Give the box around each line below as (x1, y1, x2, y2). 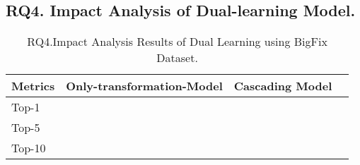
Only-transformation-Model (66, 78, 223, 94)
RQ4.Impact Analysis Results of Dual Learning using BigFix (27, 33, 327, 50)
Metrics (11, 78, 55, 94)
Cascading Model (233, 78, 332, 94)
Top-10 (11, 140, 46, 157)
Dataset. (156, 49, 198, 66)
